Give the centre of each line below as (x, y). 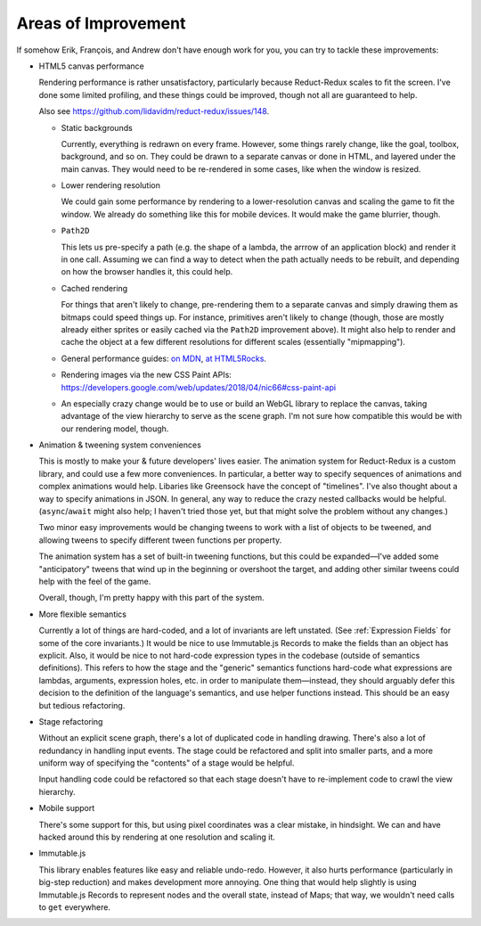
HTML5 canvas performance (91, 66)
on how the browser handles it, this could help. (147, 272)
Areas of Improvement (101, 23)
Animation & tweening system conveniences (120, 445)
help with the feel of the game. (95, 581)
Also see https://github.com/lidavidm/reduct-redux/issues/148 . (154, 111)
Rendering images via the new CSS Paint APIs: (146, 375)
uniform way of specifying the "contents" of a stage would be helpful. (167, 763)
